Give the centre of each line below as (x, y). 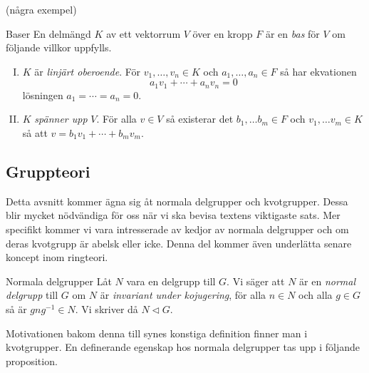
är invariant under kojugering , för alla (183, 295)
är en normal (328, 281)
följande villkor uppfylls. (59, 47)
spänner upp (61, 119)
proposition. (32, 361)
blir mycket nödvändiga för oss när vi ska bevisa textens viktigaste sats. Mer (173, 215)
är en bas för (292, 33)
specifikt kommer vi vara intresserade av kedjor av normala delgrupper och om (177, 229)
